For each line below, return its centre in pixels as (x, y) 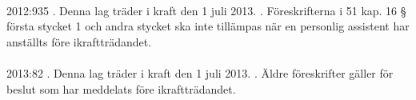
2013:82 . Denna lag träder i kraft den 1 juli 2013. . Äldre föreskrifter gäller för (200, 72)
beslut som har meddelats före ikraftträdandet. (121, 88)
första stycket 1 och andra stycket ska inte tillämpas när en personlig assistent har (208, 26)
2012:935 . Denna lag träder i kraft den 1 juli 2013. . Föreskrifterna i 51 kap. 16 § (206, 10)
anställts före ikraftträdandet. (79, 41)
